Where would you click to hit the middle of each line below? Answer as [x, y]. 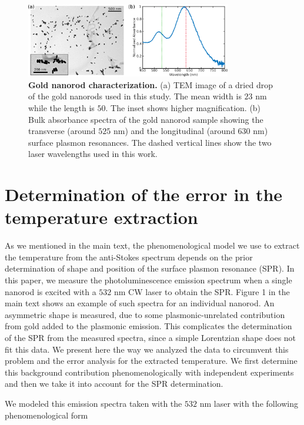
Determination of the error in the [144, 194]
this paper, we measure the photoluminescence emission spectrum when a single [148, 280]
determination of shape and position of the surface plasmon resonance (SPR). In [150, 268]
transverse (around [62, 131]
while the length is [61, 108]
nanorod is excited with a [51, 291]
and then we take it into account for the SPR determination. [114, 384]
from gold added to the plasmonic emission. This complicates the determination [148, 326]
